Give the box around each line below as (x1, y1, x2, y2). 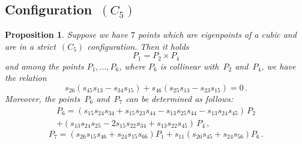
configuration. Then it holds (87, 40, 189, 52)
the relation (5, 71, 47, 84)
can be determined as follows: (125, 92, 234, 105)
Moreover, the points (5, 92, 80, 105)
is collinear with (160, 59, 219, 72)
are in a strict (5, 40, 56, 52)
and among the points (5, 59, 84, 72)
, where (119, 59, 146, 72)
